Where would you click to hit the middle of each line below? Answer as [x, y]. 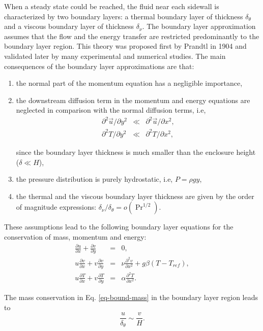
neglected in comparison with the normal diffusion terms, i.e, [111, 110]
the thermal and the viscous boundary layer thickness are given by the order [135, 196]
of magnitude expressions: [56, 207]
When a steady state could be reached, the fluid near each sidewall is [112, 6]
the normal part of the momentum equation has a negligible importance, [129, 83]
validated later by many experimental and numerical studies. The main [115, 56]
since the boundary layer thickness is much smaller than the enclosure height [136, 152]
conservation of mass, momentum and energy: [75, 236]
